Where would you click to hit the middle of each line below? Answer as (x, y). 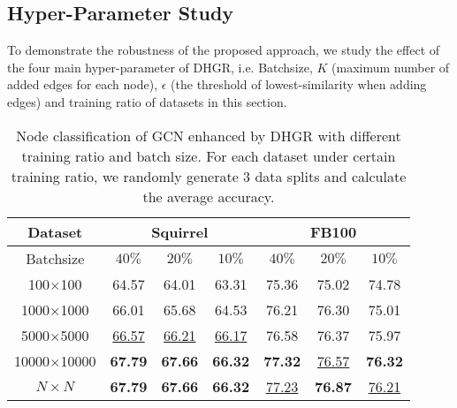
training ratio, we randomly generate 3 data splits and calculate (209, 176)
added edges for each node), (83, 84)
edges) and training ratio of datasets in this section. (147, 101)
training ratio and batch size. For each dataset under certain (209, 155)
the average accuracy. (209, 196)
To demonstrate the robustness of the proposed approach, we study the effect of (224, 50)
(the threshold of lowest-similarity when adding (299, 84)
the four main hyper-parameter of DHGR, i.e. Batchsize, (160, 67)
